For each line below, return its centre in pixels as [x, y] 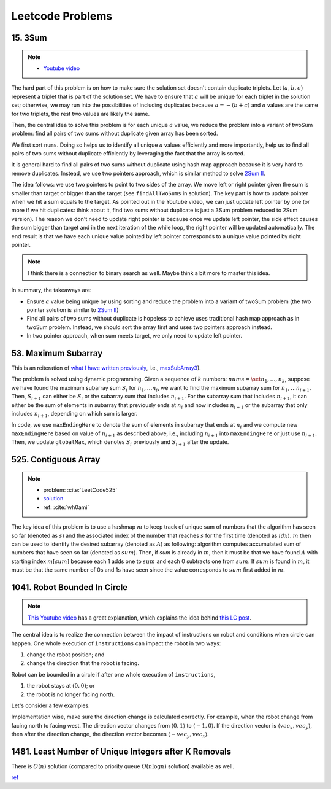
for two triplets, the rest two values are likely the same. [81, 114]
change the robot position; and [66, 655]
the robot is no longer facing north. [71, 694]
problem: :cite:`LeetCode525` [80, 490]
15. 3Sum [29, 38]
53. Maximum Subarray [57, 353]
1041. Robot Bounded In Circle [70, 587]
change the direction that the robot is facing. [83, 663]
